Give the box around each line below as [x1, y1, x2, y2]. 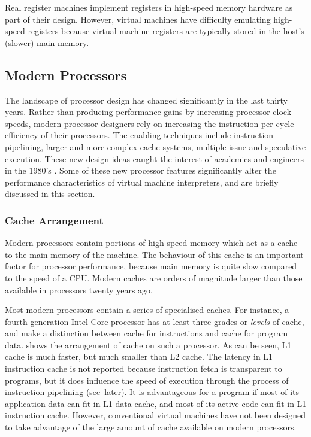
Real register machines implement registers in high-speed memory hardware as [5, 1, 293, 13]
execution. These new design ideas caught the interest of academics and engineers [5, 152, 304, 165]
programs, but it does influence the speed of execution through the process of [5, 374, 289, 386]
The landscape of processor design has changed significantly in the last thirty [5, 93, 288, 106]
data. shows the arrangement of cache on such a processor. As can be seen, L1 [5, 338, 292, 351]
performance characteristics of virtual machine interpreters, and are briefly [5, 175, 279, 188]
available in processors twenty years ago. [5, 283, 153, 296]
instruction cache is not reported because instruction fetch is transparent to [5, 362, 282, 375]
